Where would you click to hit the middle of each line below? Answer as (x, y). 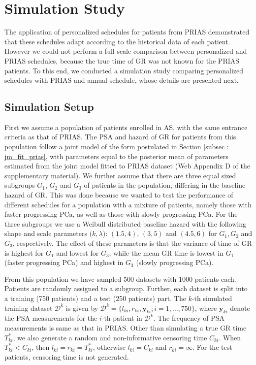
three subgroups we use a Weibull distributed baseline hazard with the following (125, 223)
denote (240, 308)
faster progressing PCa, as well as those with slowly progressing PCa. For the (121, 214)
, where (206, 308)
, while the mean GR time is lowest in (166, 252)
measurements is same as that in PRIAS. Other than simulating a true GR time (126, 327)
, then (41, 347)
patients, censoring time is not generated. (67, 356)
